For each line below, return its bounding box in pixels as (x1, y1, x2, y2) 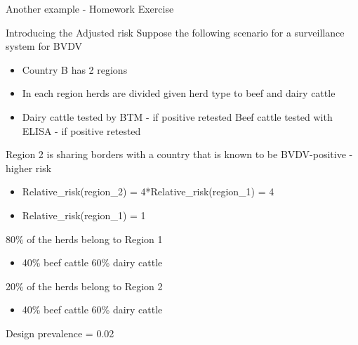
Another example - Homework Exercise (6, 1, 174, 15)
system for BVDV (6, 39, 83, 53)
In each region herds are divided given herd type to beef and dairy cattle (22, 86, 336, 100)
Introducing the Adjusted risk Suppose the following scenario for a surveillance (6, 25, 345, 39)
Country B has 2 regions (22, 62, 128, 77)
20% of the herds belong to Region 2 (6, 278, 163, 293)
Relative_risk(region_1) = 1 (22, 207, 146, 222)
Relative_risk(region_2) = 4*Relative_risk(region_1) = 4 (22, 184, 274, 199)
